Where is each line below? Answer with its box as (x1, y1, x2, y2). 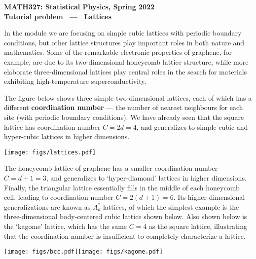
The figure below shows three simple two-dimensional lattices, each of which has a (4, 92, 252, 103)
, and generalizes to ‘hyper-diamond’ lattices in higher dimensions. (46, 172, 247, 183)
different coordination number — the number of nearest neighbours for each (4, 102, 243, 112)
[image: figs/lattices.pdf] (4, 148, 96, 156)
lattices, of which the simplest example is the (103, 201, 239, 212)
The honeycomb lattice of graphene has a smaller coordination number (4, 163, 218, 173)
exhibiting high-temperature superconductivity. (4, 76, 146, 86)
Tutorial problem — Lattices (4, 11, 112, 21)
